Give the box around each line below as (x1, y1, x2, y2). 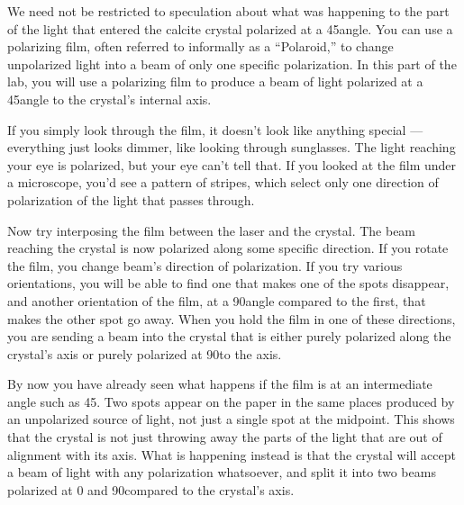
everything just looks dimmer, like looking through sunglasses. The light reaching (7, 138, 456, 157)
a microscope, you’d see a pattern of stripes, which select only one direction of (7, 173, 439, 192)
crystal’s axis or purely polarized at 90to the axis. (7, 344, 282, 363)
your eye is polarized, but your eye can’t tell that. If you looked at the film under (7, 155, 457, 174)
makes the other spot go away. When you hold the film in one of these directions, (7, 309, 456, 328)
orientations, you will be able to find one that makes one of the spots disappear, (7, 274, 450, 293)
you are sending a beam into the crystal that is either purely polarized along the (7, 327, 451, 346)
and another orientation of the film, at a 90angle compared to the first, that (7, 291, 426, 310)
